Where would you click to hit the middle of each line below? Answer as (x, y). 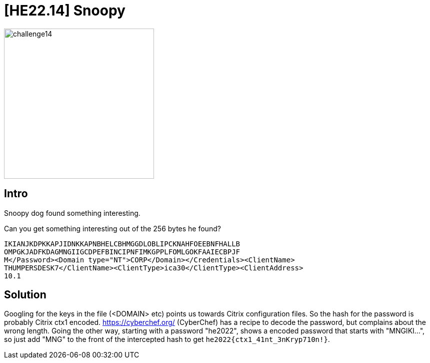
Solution (25, 295)
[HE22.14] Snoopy (65, 11)
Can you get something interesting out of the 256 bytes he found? (112, 228)
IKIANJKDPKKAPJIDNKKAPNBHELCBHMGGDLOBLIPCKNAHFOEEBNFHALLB (122, 244)
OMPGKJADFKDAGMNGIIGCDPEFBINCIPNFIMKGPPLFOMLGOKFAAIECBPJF (122, 252)
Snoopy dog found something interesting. (72, 213)
